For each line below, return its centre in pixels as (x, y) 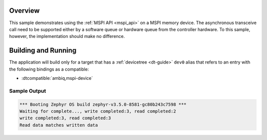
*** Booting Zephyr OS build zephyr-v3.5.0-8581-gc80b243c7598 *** (103, 104)
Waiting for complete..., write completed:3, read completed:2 (98, 111)
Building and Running (43, 51)
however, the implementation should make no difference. (67, 36)
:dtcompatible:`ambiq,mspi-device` (57, 78)
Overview (24, 11)
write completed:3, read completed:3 (65, 118)
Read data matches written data (59, 125)
